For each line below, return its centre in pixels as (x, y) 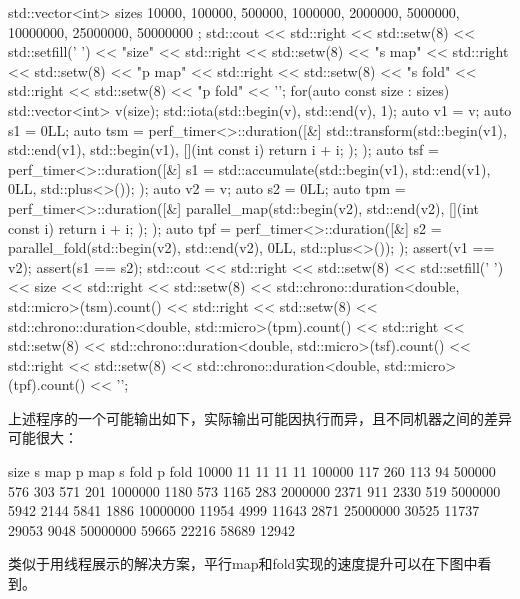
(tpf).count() (47, 384)
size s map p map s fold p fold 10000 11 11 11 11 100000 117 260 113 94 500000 (252, 471)
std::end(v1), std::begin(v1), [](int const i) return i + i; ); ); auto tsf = (223, 149)
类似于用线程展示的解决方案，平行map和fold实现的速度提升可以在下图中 (243, 563)
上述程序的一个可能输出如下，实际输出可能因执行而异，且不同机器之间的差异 (260, 417)
